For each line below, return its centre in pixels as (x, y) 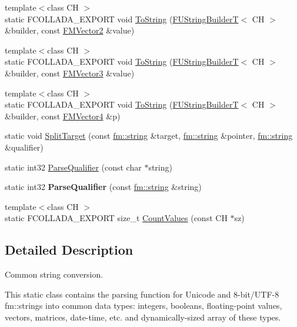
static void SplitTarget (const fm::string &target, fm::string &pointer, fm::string (149, 136)
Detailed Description (69, 250)
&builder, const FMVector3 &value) (70, 73)
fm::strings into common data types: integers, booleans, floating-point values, (144, 306)
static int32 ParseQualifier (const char (73, 167)
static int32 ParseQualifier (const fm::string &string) (103, 187)
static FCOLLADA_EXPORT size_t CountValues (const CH (116, 218)
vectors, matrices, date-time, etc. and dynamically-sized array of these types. (143, 317)
